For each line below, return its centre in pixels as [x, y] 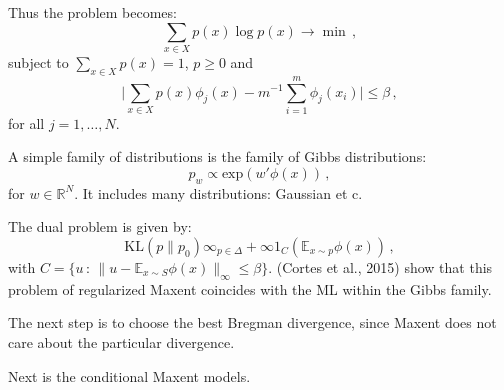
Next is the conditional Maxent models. [129, 375]
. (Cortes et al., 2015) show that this [380, 267]
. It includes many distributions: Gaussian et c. [218, 192]
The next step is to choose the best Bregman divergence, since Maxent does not [252, 322]
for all [26, 122]
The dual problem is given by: [100, 226]
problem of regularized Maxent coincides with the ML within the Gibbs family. [250, 288]
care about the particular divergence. [121, 342]
